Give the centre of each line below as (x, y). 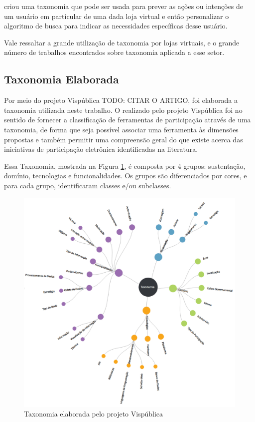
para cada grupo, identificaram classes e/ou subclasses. (88, 185)
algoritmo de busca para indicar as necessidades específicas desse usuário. (116, 26)
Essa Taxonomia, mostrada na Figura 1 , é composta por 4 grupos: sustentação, (125, 166)
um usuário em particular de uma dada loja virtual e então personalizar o (117, 16)
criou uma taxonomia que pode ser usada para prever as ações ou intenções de (124, 6)
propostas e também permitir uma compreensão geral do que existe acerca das (124, 139)
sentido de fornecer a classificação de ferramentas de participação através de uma (127, 120)
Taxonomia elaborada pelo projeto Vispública (94, 414)
